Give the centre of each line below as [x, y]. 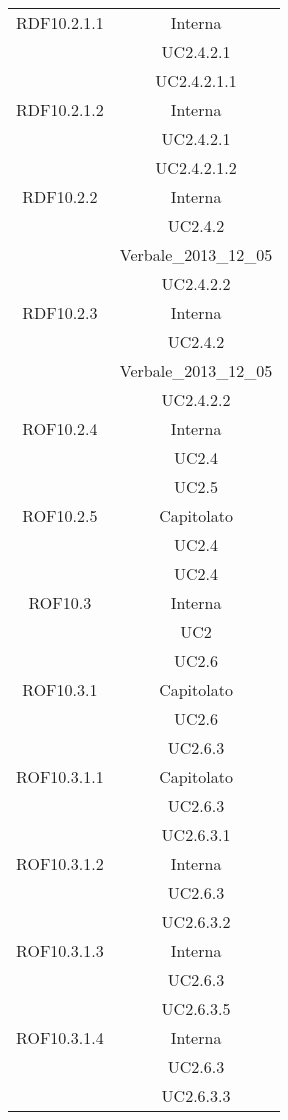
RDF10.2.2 [60, 196]
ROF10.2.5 [60, 515]
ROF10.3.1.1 [60, 776]
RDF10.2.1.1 [60, 22]
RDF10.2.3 [60, 312]
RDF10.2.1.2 [60, 109]
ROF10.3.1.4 [60, 1037]
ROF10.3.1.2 [60, 863]
